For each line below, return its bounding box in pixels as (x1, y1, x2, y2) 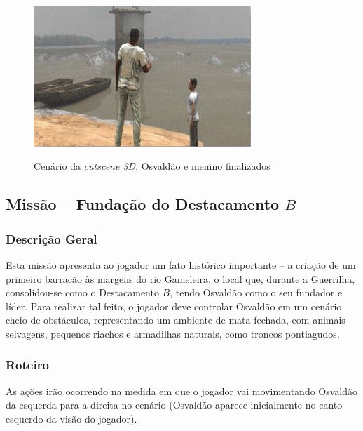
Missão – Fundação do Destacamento (6, 193, 280, 215)
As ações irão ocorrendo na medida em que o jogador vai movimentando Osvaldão (6, 383, 358, 398)
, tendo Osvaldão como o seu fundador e (170, 285, 343, 300)
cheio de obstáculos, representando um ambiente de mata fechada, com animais (6, 312, 345, 327)
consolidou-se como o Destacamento (6, 285, 159, 300)
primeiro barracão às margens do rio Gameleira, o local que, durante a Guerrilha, (6, 271, 355, 286)
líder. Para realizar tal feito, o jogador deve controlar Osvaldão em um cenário (6, 298, 342, 313)
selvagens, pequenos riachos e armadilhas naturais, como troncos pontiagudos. (6, 326, 340, 340)
